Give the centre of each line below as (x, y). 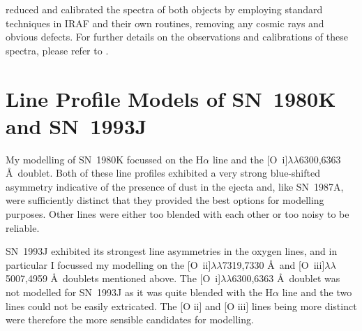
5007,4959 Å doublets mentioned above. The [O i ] (113, 278)
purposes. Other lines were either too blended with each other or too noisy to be (178, 214)
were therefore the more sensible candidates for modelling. (130, 319)
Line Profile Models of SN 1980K (171, 98)
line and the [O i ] (250, 159)
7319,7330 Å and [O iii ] (273, 264)
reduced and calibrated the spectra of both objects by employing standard (164, 9)
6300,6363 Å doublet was (286, 278)
